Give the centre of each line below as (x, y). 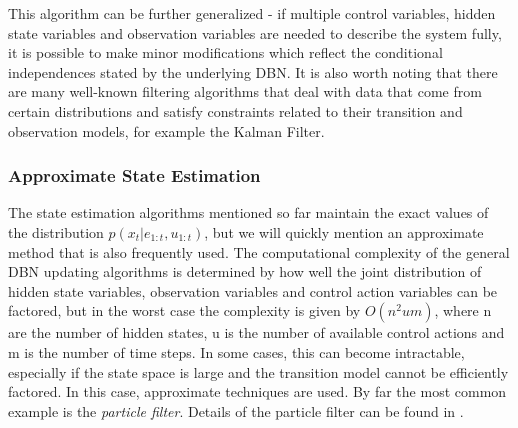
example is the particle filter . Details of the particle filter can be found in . (236, 410)
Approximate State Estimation (134, 175)
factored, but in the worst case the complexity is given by (184, 310)
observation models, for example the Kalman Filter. (166, 130)
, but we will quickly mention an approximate (344, 231)
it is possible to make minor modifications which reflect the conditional (225, 52)
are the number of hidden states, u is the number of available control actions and (256, 332)
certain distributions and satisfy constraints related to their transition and (235, 110)
